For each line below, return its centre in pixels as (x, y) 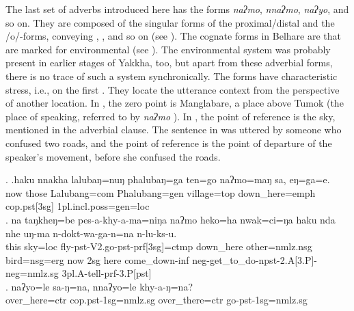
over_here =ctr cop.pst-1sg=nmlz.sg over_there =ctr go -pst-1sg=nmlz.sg (156, 300)
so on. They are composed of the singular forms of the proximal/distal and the (170, 22)
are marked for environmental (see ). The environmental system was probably (168, 49)
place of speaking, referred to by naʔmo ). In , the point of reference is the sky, (171, 116)
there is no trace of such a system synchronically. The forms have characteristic (172, 76)
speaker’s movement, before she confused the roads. (113, 156)
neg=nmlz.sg (32, 273)
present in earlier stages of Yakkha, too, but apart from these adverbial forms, (169, 63)
